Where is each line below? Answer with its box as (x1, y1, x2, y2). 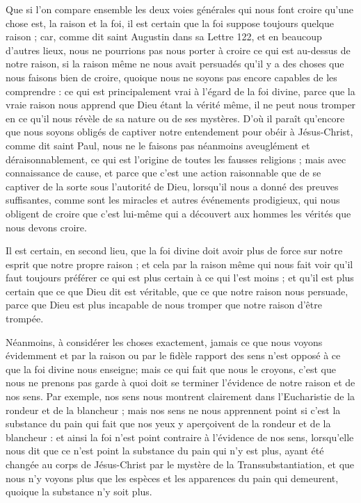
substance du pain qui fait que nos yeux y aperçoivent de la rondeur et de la (6, 416, 331, 431)
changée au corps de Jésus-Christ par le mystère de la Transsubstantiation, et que (6, 457, 355, 471)
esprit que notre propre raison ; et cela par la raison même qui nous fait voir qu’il (6, 256, 353, 271)
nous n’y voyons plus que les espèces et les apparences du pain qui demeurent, (6, 470, 339, 485)
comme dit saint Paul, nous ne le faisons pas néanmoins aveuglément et (6, 138, 310, 152)
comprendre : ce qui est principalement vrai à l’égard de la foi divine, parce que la (6, 83, 355, 98)
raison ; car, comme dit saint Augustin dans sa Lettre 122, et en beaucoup (6, 29, 322, 44)
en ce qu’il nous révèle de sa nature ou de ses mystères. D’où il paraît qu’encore (6, 110, 345, 125)
